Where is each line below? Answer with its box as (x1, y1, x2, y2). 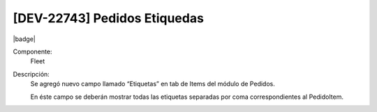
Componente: (13, 47, 52, 56)
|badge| (13, 35, 36, 43)
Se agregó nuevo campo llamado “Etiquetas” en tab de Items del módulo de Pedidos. (30, 80, 275, 88)
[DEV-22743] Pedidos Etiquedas (13, 10, 204, 26)
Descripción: (13, 70, 50, 78)
